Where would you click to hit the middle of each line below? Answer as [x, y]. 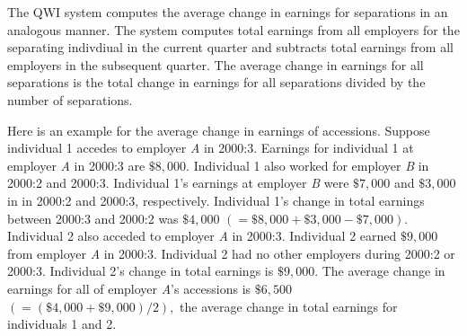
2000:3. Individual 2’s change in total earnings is [141, 271]
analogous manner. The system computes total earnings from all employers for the [233, 29]
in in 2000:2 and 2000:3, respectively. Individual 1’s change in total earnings [216, 200]
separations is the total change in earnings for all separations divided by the [216, 82]
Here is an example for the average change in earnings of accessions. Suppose [219, 130]
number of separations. [70, 99]
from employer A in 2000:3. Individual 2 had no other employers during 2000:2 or [231, 253]
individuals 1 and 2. [62, 324]
